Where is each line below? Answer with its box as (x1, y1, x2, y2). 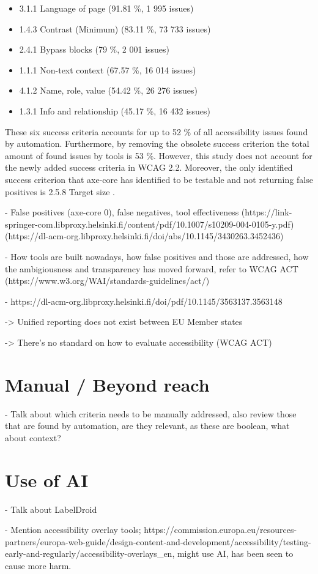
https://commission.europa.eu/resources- (144, 523, 297, 536)
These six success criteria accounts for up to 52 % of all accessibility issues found (5, 125, 308, 138)
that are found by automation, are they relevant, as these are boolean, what (5, 419, 290, 432)
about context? (5, 431, 61, 444)
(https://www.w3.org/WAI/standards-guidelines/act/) (5, 274, 210, 287)
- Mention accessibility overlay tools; (5, 523, 141, 536)
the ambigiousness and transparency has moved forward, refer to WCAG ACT (5, 262, 298, 275)
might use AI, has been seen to (177, 547, 294, 560)
